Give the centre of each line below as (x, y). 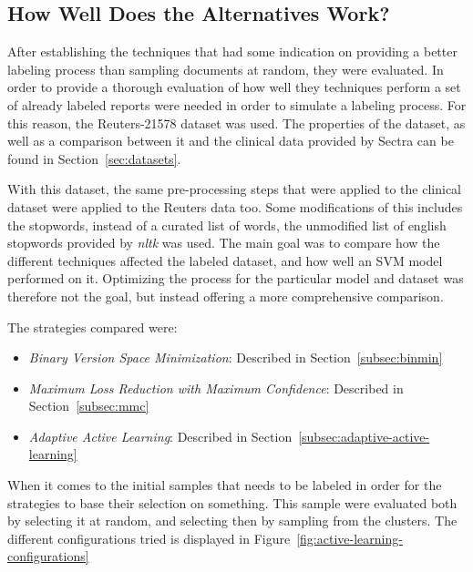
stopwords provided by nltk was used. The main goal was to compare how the (224, 243)
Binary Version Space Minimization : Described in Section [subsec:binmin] (236, 357)
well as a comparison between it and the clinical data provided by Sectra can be (231, 141)
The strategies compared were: (93, 327)
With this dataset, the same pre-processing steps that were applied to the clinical (235, 189)
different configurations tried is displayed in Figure (149, 538)
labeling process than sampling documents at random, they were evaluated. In (226, 69)
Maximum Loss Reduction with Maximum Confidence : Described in (216, 388)
